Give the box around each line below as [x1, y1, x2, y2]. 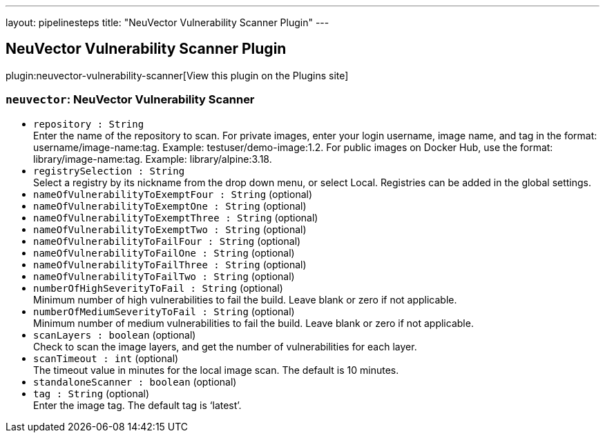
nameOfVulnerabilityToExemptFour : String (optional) [33, 188, 313, 200]
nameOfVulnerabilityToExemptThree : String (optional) [33, 211, 318, 223]
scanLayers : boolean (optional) [33, 328, 196, 341]
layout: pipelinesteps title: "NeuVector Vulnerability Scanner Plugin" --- [6, 17, 329, 28]
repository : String [33, 118, 144, 130]
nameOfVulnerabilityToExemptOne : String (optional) [33, 199, 307, 212]
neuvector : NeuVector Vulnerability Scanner [6, 92, 255, 107]
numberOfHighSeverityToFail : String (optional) [33, 281, 283, 294]
